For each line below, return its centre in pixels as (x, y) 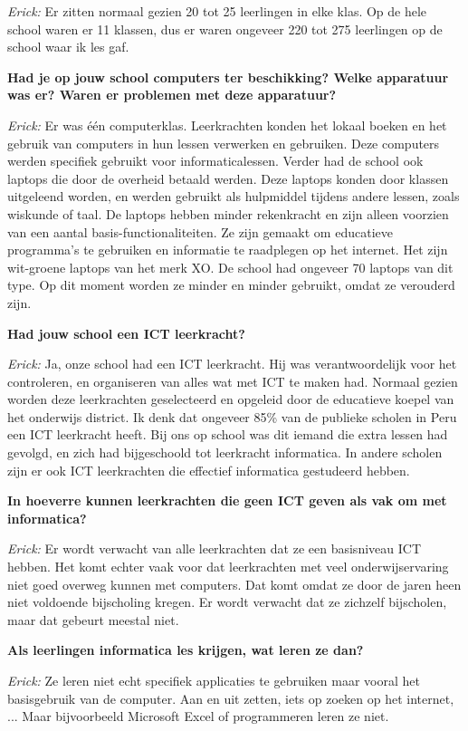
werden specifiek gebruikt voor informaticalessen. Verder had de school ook (215, 161)
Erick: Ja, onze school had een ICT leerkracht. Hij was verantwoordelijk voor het (232, 364)
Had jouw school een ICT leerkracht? (126, 333)
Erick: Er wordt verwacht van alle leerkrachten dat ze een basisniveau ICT (214, 548)
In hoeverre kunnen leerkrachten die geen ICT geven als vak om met (227, 500)
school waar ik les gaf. (68, 47)
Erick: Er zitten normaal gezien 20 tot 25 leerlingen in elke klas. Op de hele (217, 11)
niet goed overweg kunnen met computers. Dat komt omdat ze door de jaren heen (234, 584)
